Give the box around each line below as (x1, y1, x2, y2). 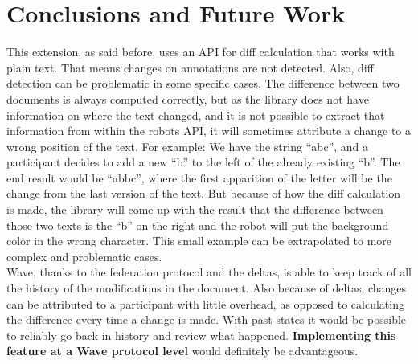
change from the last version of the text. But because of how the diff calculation (6, 185, 401, 202)
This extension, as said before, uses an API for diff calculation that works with (6, 43, 395, 60)
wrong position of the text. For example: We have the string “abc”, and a (6, 137, 369, 154)
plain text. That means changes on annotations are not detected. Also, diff (6, 59, 374, 76)
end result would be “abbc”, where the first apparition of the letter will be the (6, 169, 392, 186)
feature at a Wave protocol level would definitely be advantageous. (6, 342, 359, 359)
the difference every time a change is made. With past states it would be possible (6, 311, 407, 328)
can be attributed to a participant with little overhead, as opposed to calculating (6, 295, 404, 312)
